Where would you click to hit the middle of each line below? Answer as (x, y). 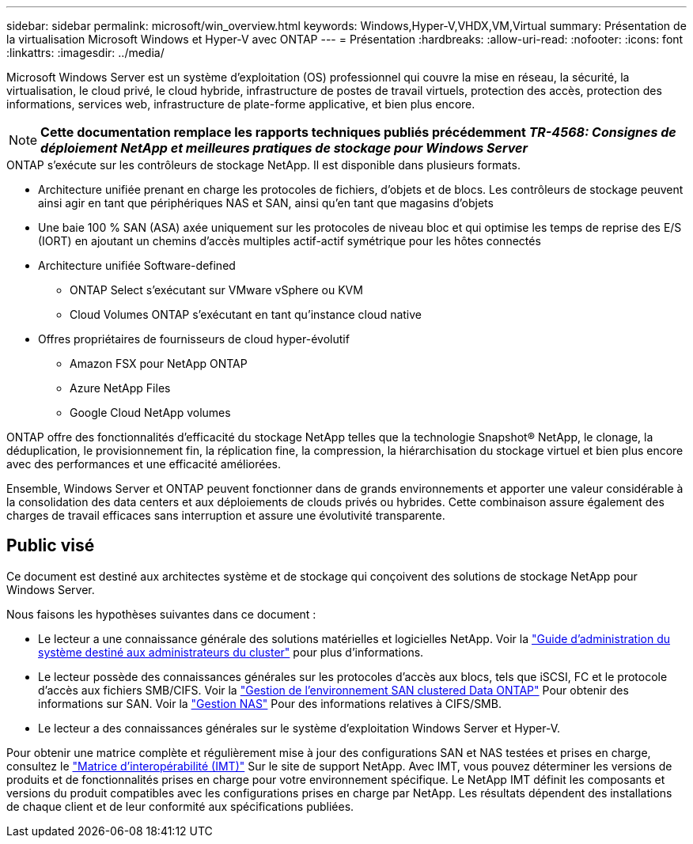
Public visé (51, 546)
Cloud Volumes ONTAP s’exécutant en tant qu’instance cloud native (246, 314)
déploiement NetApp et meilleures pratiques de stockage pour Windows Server (284, 148)
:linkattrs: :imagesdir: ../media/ (85, 53)
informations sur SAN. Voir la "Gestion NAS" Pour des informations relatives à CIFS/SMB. (270, 703)
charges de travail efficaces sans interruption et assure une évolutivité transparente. (226, 515)
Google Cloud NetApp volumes (150, 413)
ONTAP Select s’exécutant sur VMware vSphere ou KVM (216, 290)
